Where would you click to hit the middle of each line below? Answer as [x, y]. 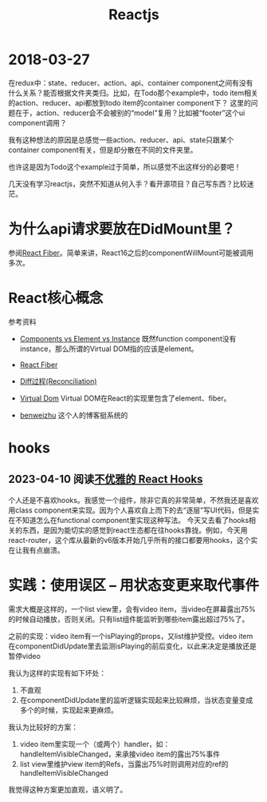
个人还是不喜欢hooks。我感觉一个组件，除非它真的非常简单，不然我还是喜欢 [133, 500]
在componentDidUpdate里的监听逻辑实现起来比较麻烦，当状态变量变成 [136, 700]
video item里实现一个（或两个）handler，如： [95, 744]
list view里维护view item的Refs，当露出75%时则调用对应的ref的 [124, 764]
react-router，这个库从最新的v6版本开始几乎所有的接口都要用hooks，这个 [130, 540]
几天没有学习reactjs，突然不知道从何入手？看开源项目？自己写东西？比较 [128, 184]
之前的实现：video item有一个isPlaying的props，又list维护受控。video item [131, 636]
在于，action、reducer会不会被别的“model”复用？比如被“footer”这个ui [130, 113]
